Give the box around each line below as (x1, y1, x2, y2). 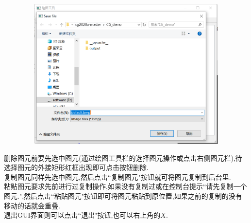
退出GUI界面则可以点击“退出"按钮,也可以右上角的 (4, 210, 161, 220)
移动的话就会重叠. (4, 200, 60, 210)
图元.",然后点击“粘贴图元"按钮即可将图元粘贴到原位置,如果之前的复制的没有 (4, 190, 242, 201)
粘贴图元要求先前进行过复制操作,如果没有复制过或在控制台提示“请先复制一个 (4, 181, 247, 191)
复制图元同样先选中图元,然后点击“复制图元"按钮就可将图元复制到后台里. (4, 171, 231, 182)
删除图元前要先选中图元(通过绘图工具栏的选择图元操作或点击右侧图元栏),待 (4, 152, 242, 163)
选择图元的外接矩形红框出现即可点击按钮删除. (4, 162, 149, 172)
